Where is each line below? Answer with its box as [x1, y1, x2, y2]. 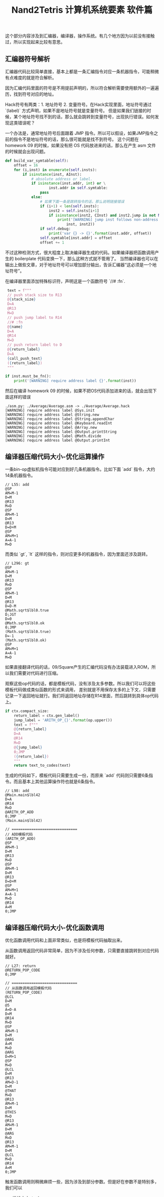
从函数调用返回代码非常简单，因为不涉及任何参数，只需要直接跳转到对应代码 [5, 948, 159, 954]
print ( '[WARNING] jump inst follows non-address [57, 217, 159, 222]
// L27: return [5, 964, 36, 968]
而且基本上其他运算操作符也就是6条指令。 [13, 778, 98, 784]
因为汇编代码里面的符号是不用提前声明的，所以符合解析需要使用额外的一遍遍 [5, 85, 159, 91]
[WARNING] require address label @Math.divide [5, 434, 102, 439]
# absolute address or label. [31, 176, 93, 181]
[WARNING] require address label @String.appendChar [5, 417, 115, 421]
